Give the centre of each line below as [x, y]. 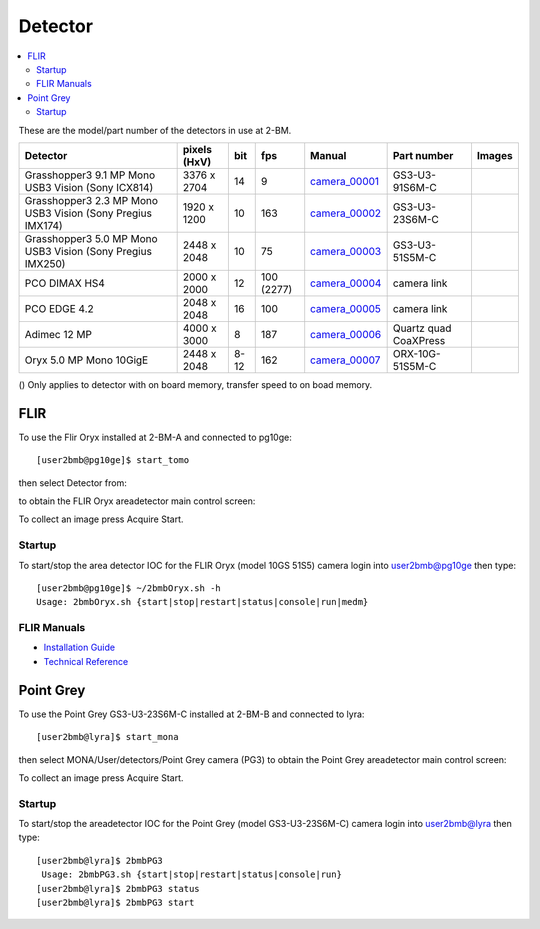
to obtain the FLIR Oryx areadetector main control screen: [137, 501]
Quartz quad [422, 328]
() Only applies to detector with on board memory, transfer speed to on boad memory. [195, 384]
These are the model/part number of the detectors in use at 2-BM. [155, 130]
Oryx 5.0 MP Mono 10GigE [86, 360]
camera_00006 [346, 334]
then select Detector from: [72, 482]
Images [495, 155]
